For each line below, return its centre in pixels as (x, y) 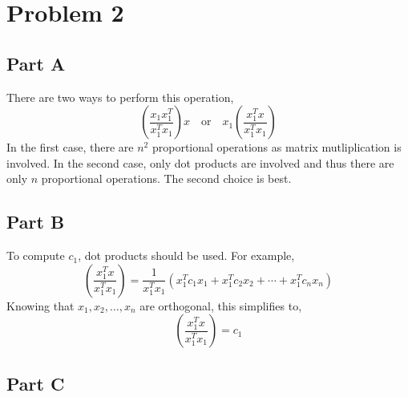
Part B (36, 222)
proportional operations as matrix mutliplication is (277, 147)
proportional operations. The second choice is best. (166, 178)
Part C (36, 383)
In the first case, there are (70, 147)
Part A (36, 63)
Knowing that (40, 305)
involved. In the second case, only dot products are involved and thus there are (200, 162)
